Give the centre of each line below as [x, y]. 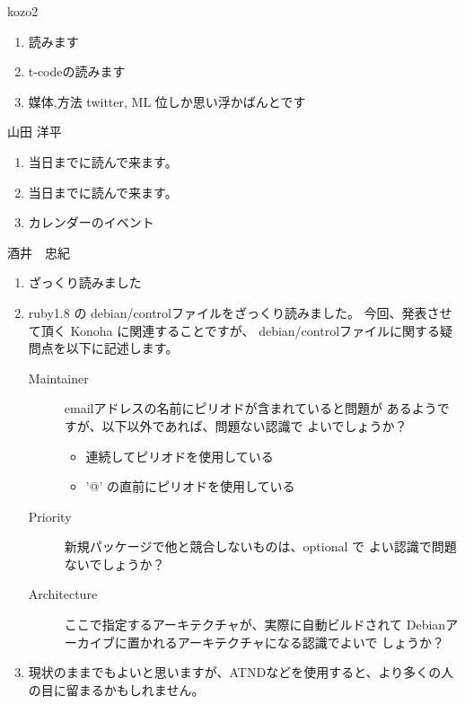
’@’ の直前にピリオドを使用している [190, 486]
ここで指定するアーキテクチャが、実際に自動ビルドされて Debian [255, 625]
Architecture [63, 594]
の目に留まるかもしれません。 [116, 689]
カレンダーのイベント [91, 222]
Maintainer [58, 378]
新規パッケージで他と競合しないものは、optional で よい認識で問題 [260, 546]
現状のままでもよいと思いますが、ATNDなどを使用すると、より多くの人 [241, 672]
